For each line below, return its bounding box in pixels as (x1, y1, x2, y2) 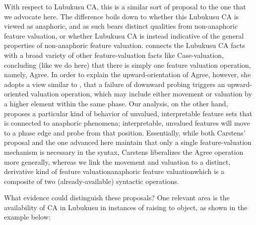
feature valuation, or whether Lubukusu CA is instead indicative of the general (4, 30, 244, 41)
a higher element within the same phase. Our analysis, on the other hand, (4, 98, 228, 108)
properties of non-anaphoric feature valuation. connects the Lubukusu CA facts (4, 40, 245, 50)
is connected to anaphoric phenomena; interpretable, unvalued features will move (4, 118, 250, 128)
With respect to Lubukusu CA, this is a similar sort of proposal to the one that (4, 1, 246, 11)
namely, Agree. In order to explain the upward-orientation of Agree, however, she (4, 69, 251, 80)
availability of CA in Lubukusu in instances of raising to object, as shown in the (4, 202, 248, 212)
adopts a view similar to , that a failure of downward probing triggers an (4, 79, 225, 89)
